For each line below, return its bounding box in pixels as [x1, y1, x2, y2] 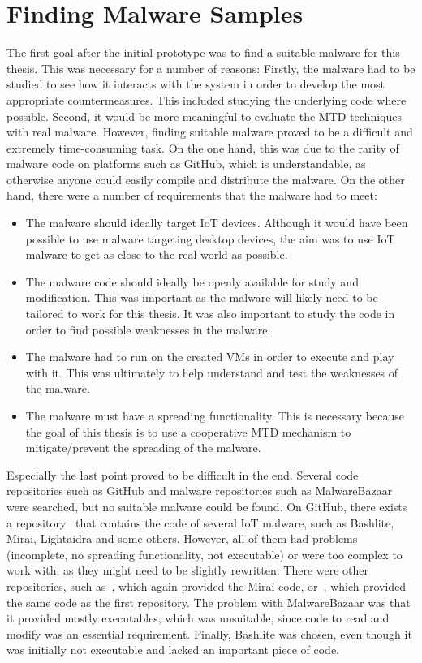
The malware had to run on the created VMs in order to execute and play [25, 348, 394, 365]
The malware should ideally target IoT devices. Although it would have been [25, 214, 408, 231]
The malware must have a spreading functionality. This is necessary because [25, 407, 404, 424]
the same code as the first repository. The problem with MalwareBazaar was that [6, 593, 411, 610]
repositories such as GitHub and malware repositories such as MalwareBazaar [6, 482, 393, 499]
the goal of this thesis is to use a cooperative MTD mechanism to [25, 423, 351, 440]
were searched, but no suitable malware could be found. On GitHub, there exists [6, 497, 407, 514]
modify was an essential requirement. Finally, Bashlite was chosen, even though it [6, 625, 412, 642]
